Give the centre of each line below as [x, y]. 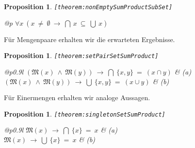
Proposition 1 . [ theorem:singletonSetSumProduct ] [85, 113]
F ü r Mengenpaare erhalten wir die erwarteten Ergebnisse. [89, 39]
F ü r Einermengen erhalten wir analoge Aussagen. [77, 97]
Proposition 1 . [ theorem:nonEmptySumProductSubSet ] [88, 6]
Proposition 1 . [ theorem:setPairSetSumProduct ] [81, 55]
